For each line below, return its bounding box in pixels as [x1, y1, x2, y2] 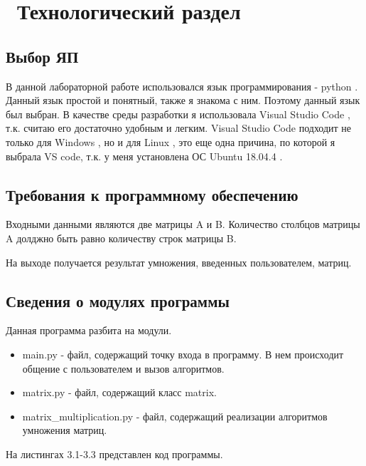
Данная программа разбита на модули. [6, 323, 172, 338]
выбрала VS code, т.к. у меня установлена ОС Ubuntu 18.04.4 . [6, 148, 283, 163]
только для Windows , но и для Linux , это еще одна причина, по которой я [6, 134, 335, 149]
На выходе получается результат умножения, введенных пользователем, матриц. [6, 254, 352, 269]
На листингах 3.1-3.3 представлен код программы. [6, 446, 223, 461]
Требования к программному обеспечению [6, 183, 298, 205]
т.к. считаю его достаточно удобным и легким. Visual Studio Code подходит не [6, 120, 352, 135]
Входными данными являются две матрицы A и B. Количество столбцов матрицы [6, 217, 360, 232]
